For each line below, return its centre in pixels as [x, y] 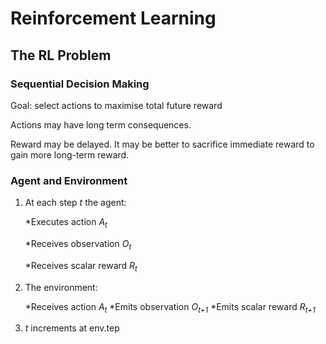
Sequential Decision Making [80, 84]
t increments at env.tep [72, 328]
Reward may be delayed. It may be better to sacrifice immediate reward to [162, 144]
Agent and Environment [69, 180]
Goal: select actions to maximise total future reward [116, 105]
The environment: [61, 287]
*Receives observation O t [78, 244]
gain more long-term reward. [70, 154]
